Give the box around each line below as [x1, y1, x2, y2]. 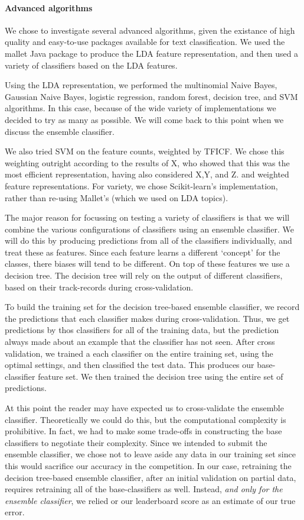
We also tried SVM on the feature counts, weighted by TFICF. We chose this [5, 145, 285, 157]
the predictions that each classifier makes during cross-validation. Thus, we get [5, 312, 290, 324]
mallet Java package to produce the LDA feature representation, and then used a [5, 47, 299, 59]
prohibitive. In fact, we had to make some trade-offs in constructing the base [5, 425, 282, 437]
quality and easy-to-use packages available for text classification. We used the [5, 35, 285, 48]
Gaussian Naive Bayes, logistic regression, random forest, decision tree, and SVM [5, 90, 298, 102]
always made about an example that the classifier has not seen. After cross [5, 335, 275, 348]
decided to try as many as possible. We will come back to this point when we [5, 113, 284, 125]
